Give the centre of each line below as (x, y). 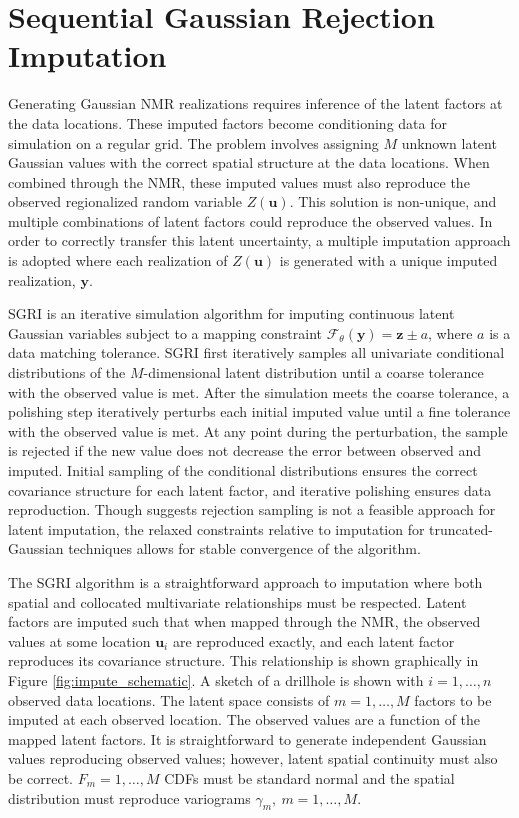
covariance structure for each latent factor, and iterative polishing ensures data (250, 489)
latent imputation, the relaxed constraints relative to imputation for (216, 528)
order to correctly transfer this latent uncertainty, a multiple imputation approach (259, 240)
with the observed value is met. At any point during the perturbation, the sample (258, 430)
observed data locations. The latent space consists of (169, 699)
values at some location (79, 640)
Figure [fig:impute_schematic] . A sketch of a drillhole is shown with (216, 679)
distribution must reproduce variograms (129, 797)
